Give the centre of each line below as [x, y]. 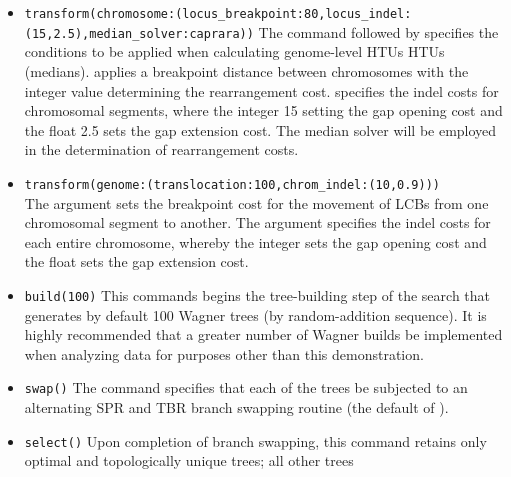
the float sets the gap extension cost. [136, 261]
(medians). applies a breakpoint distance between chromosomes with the [246, 70]
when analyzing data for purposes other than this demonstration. [224, 353]
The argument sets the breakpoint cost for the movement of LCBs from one [256, 202]
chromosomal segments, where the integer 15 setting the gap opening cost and [263, 110]
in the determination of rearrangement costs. [161, 149]
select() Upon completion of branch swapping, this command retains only [255, 440]
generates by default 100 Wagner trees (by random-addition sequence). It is [255, 314]
